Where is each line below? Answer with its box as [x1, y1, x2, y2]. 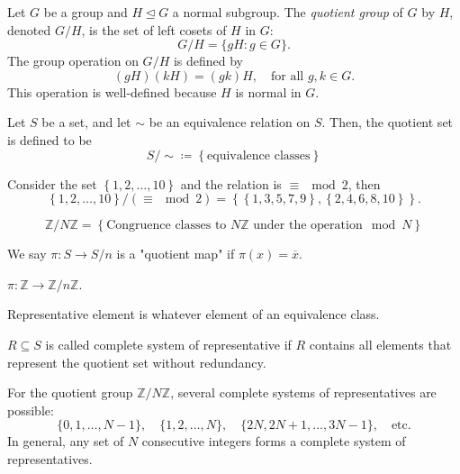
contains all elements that [309, 334, 452, 353]
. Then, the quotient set [321, 113, 454, 132]
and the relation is [180, 174, 282, 193]
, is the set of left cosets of [81, 20, 227, 39]
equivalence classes [207, 149, 311, 162]
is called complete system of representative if [45, 334, 292, 353]
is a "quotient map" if [116, 244, 235, 263]
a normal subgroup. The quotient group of [172, 3, 403, 21]
